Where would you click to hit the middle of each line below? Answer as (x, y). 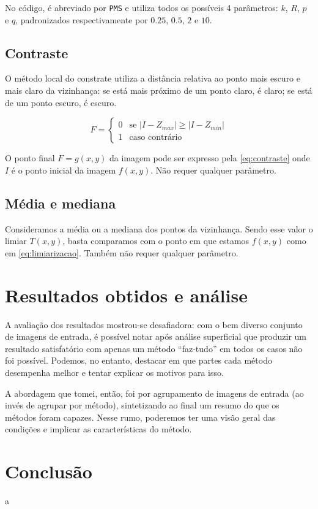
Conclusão (49, 471)
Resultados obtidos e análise (126, 295)
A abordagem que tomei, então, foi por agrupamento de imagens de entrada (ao (154, 393)
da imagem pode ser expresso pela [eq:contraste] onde (209, 158)
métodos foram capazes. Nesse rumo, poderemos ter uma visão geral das (140, 417)
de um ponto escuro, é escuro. (61, 102)
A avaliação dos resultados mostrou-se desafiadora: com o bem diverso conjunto (154, 324)
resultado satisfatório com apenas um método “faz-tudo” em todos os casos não (154, 348)
